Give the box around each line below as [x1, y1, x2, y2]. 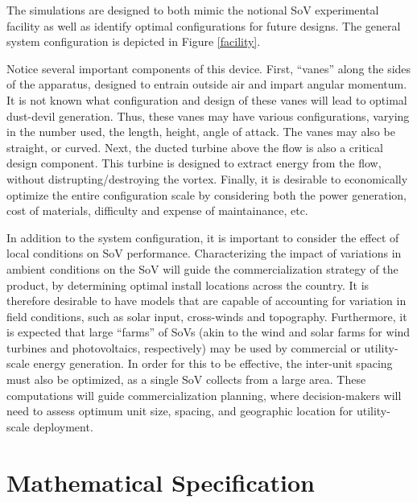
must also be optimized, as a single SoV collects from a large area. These [6, 371, 366, 388]
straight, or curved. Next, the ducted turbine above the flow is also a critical [6, 138, 383, 155]
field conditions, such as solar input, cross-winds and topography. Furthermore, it [6, 307, 407, 324]
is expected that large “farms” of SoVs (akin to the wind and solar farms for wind [6, 324, 411, 340]
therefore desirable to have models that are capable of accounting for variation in [6, 292, 407, 309]
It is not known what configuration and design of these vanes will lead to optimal [6, 91, 407, 108]
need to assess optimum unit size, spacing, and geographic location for [6, 402, 353, 419]
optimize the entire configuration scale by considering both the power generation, [6, 186, 407, 203]
